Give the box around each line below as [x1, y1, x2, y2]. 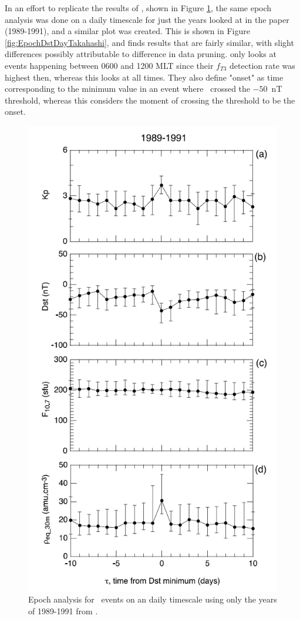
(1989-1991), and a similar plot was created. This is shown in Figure [5, 25, 250, 37]
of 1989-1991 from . [28, 604, 98, 617]
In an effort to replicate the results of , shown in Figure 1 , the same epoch [5, 2, 272, 14]
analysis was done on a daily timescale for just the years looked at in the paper [5, 13, 289, 25]
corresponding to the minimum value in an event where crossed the [5, 82, 251, 95]
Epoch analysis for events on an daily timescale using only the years [28, 593, 277, 605]
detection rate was [230, 59, 295, 71]
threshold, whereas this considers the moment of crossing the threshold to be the [5, 94, 295, 106]
